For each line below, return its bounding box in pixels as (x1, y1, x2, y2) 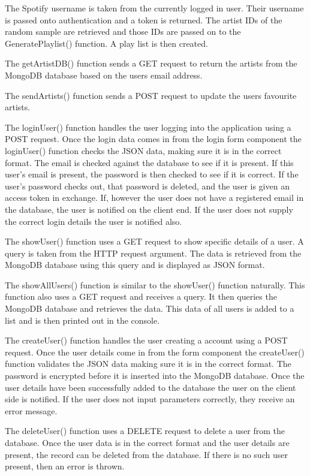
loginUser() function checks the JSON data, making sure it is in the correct (5, 144, 282, 156)
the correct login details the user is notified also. (5, 215, 182, 227)
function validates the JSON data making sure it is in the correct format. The (5, 357, 291, 370)
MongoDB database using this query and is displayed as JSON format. (5, 258, 265, 271)
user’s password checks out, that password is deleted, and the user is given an (5, 179, 290, 192)
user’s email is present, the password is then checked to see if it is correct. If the (5, 168, 299, 180)
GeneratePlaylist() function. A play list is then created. (5, 37, 208, 49)
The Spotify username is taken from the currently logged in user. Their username (5, 2, 304, 14)
